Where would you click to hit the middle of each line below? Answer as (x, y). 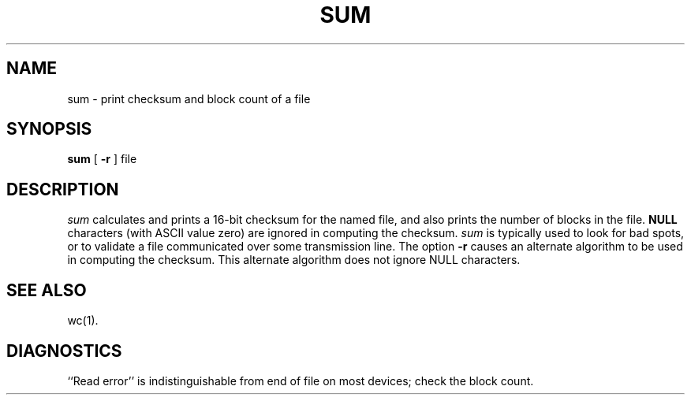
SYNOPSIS (49, 129)
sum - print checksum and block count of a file (189, 98)
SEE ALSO (47, 290)
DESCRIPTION (63, 189)
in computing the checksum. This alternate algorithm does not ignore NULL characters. (294, 260)
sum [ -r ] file (102, 159)
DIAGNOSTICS (64, 351)
